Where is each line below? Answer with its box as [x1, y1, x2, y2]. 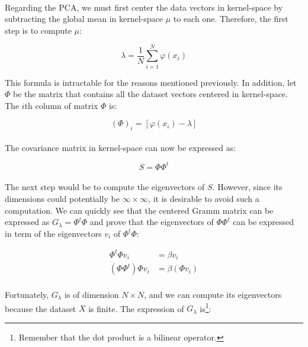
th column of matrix [24, 99, 98, 111]
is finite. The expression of [88, 302, 184, 314]
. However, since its [212, 181, 283, 193]
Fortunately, [5, 288, 49, 300]
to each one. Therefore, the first [173, 12, 288, 25]
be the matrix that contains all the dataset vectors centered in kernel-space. [13, 88, 288, 100]
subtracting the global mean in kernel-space [5, 12, 163, 25]
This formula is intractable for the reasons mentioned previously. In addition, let [5, 76, 297, 88]
